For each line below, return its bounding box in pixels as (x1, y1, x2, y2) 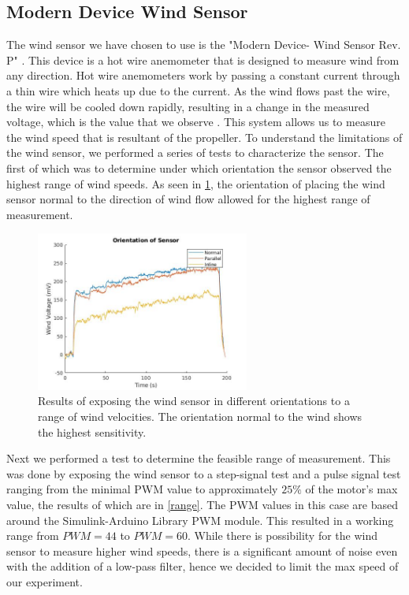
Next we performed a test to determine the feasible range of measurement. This (6, 450, 391, 467)
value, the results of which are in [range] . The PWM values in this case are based (6, 496, 399, 512)
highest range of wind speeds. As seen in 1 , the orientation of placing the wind (6, 175, 385, 192)
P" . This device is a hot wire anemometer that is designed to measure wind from (6, 51, 400, 68)
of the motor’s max (305, 481, 398, 497)
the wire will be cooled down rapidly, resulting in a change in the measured (6, 98, 370, 114)
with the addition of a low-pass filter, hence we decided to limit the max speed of (6, 558, 399, 575)
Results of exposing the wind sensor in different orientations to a (38, 392, 350, 409)
